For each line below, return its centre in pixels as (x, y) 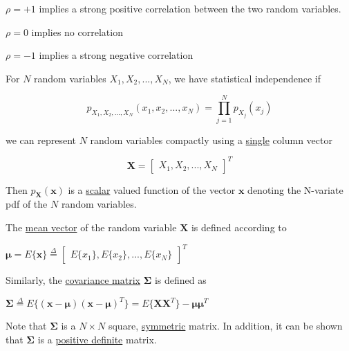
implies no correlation (77, 31)
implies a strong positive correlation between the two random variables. (190, 8)
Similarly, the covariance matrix (73, 280)
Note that (26, 326)
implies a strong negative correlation (116, 55)
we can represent (41, 139)
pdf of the (27, 204)
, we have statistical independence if (244, 78)
